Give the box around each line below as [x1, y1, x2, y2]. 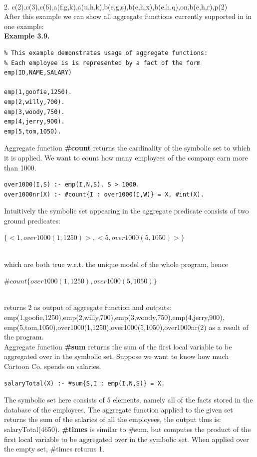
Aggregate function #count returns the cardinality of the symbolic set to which [4, 142, 251, 153]
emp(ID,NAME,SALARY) [4, 69, 72, 76]
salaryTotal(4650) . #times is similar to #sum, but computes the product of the [4, 423, 251, 434]
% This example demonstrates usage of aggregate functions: [4, 49, 208, 56]
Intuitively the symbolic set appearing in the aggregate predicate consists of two [4, 205, 249, 216]
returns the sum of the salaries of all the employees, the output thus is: [4, 414, 221, 424]
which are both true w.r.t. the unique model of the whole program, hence [4, 258, 228, 269]
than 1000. [4, 162, 36, 172]
